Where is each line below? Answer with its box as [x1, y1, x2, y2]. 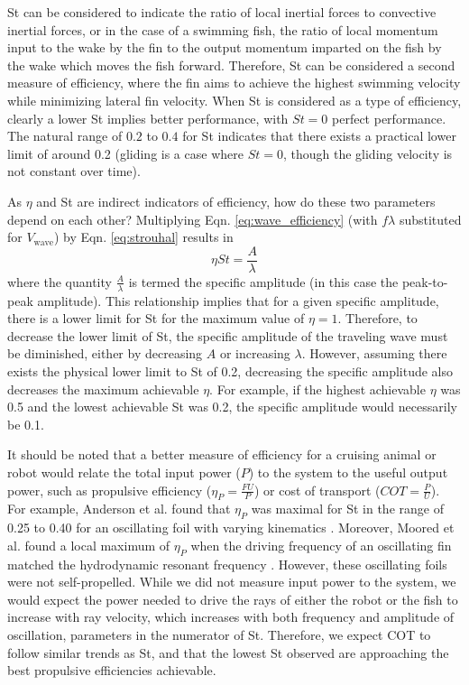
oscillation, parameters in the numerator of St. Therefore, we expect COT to [7, 625, 431, 643]
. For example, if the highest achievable [209, 379, 426, 398]
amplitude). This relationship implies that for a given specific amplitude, [37, 291, 439, 310]
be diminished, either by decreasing [7, 344, 203, 363]
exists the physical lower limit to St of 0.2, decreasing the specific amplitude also [7, 361, 454, 380]
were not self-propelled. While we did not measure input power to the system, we [7, 572, 456, 591]
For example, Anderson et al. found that [7, 499, 231, 518]
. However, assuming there [301, 344, 447, 363]
